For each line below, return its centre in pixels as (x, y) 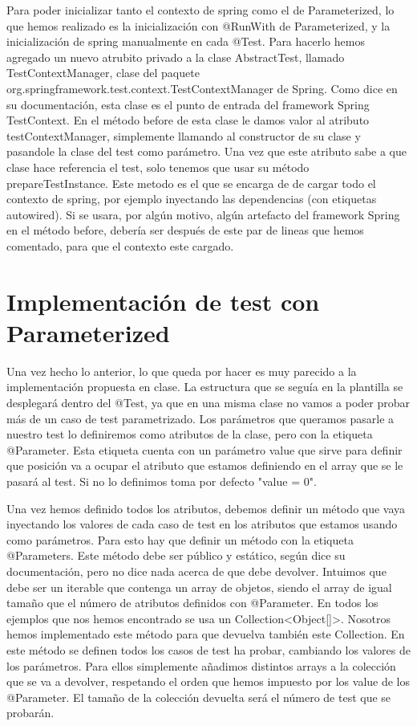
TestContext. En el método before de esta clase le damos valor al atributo (188, 120)
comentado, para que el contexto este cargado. (120, 245)
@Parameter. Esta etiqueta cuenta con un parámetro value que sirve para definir (204, 449)
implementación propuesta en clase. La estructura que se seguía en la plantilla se (205, 387)
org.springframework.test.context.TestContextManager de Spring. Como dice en (202, 88)
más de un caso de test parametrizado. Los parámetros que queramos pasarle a (200, 418)
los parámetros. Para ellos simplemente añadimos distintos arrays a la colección (201, 665)
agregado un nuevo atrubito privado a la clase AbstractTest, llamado (176, 57)
